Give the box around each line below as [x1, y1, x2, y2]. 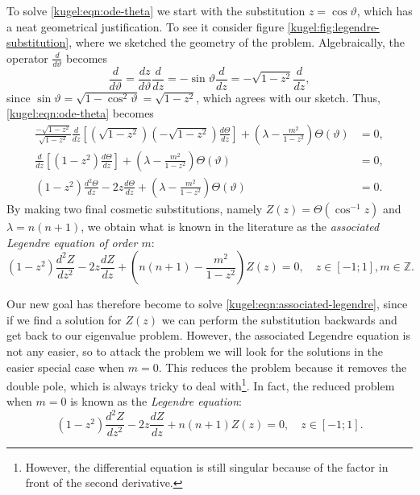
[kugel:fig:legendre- [287, 18, 380, 35]
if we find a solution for [6, 311, 122, 328]
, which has [356, 2, 413, 19]
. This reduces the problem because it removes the [158, 358, 407, 375]
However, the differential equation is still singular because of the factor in [25, 458, 389, 475]
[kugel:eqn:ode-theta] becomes [6, 105, 154, 122]
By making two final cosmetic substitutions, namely [6, 200, 263, 217]
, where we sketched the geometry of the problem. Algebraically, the [69, 34, 405, 51]
